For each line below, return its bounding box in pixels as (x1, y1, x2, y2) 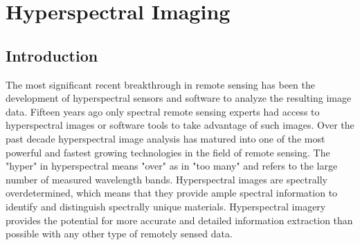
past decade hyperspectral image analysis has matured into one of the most (6, 131, 325, 145)
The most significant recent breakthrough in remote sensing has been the (6, 77, 315, 91)
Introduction (6, 44, 98, 66)
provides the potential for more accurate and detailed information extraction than (6, 212, 353, 227)
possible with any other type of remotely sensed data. (6, 226, 233, 241)
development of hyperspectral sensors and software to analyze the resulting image (6, 91, 352, 105)
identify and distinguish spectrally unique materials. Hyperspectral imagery (6, 199, 326, 213)
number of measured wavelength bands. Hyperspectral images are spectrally (6, 172, 327, 186)
